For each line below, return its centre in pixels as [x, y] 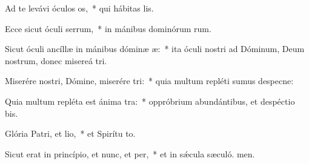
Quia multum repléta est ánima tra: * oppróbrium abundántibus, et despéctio [150, 101]
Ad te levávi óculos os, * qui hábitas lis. [79, 8]
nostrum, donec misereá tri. [56, 60]
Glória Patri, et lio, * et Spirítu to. [70, 133]
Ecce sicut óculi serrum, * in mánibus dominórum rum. [108, 28]
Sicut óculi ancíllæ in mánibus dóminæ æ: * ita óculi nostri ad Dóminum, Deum [155, 49]
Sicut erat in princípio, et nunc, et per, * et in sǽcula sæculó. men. [130, 153]
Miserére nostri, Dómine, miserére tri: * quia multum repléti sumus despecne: [149, 81]
